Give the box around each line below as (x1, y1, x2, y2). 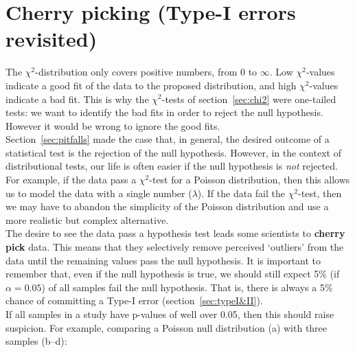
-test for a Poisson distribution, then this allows (149, 172, 350, 187)
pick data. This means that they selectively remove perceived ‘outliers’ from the (5, 240, 344, 254)
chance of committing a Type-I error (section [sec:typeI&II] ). (5, 293, 263, 308)
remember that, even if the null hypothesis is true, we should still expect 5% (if (5, 266, 340, 281)
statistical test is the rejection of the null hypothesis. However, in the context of (5, 145, 341, 159)
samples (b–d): (5, 334, 67, 348)
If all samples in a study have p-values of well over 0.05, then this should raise (5, 307, 334, 321)
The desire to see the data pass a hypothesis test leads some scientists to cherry (5, 226, 345, 240)
